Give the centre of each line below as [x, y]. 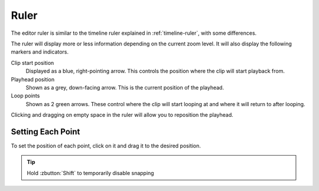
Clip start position [32, 62]
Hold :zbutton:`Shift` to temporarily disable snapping [90, 173]
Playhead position [33, 79]
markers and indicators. [40, 52]
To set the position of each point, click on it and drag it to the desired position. [106, 146]
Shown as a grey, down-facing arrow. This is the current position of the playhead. [125, 87]
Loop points [25, 96]
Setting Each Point [45, 132]
